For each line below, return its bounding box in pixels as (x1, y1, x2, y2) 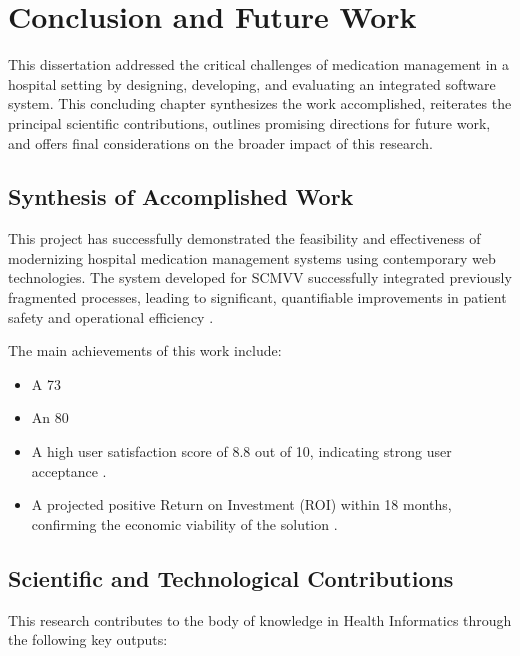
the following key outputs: (8, 629, 168, 650)
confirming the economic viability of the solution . (31, 513, 338, 534)
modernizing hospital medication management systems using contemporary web (8, 247, 496, 268)
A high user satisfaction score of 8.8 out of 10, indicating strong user (31, 441, 452, 462)
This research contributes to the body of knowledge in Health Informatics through (8, 609, 512, 630)
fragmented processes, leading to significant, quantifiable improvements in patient (8, 287, 507, 308)
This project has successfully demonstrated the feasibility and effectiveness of (8, 228, 481, 249)
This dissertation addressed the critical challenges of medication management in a (8, 54, 510, 75)
